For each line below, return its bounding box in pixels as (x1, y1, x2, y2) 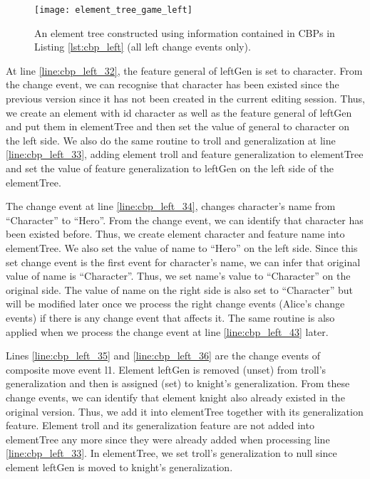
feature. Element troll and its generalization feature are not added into (6, 418, 314, 433)
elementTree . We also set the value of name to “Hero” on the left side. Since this (6, 240, 358, 255)
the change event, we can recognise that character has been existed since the (6, 77, 339, 92)
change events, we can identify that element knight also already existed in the (6, 389, 345, 404)
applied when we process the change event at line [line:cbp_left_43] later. (6, 324, 329, 339)
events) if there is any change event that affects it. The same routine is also (6, 310, 335, 325)
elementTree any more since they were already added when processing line (6, 431, 330, 446)
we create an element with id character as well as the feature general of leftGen (6, 105, 352, 120)
